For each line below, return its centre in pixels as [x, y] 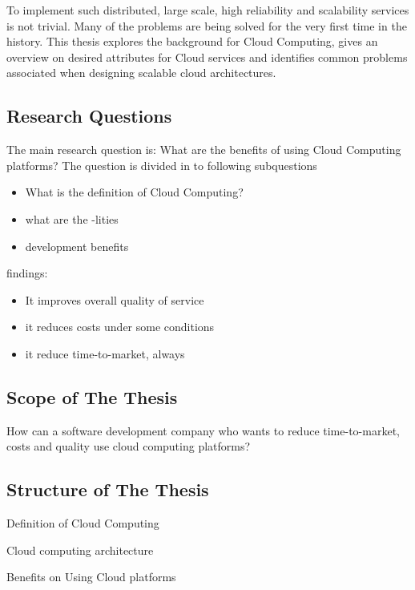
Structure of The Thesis [108, 489]
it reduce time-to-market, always [105, 353]
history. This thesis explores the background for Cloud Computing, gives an [192, 41]
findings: [27, 273]
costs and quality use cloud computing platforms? [129, 446]
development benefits [77, 246]
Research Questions [89, 116]
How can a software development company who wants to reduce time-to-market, [203, 430]
